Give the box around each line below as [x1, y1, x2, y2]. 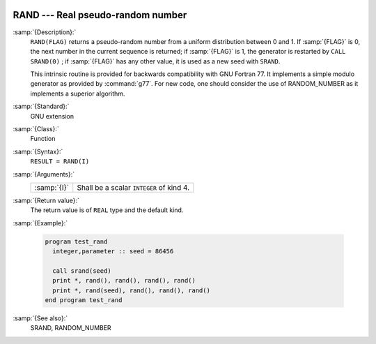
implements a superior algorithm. [30, 89, 125, 98]
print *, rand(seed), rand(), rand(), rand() [52, 286, 210, 294]
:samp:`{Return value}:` [13, 196, 80, 204]
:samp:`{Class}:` [13, 125, 59, 133]
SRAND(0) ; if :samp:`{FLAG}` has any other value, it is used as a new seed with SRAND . [30, 57, 281, 66]
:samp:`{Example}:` [13, 218, 68, 227]
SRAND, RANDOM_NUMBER [30, 324, 111, 332]
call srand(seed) [52, 267, 111, 275]
